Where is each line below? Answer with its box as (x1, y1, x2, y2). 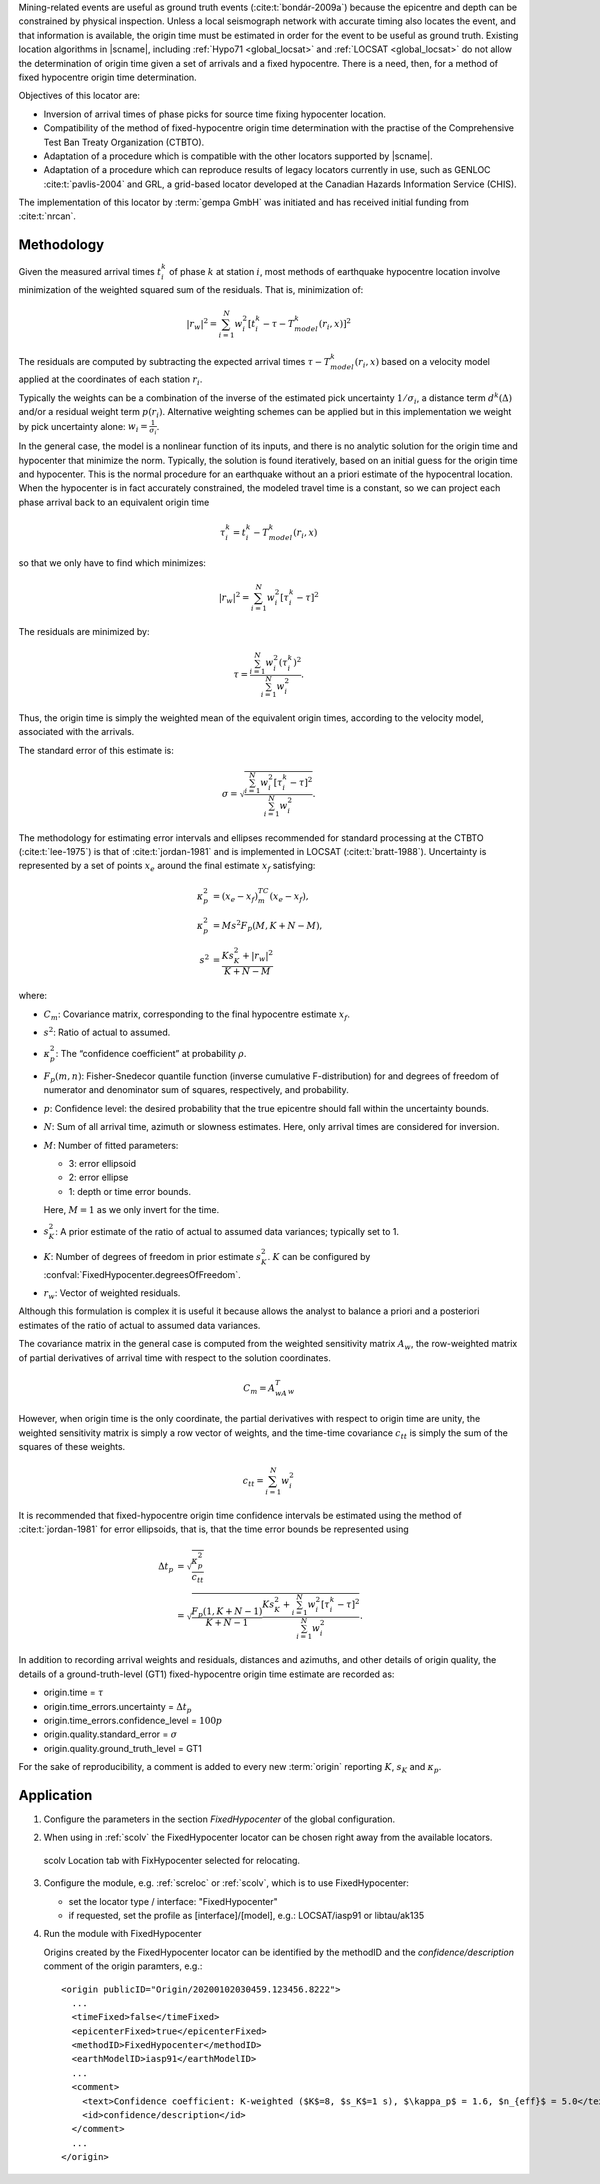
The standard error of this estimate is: (18, 744, 174, 756)
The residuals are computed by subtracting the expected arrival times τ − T (18, 355, 331, 367)
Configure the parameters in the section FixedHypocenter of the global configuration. (43, 1813, 396, 1825)
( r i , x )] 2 (318, 316, 352, 332)
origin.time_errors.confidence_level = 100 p (43, 1714, 223, 1726)
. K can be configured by (267, 1250, 371, 1262)
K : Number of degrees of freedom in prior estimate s (43, 1250, 262, 1262)
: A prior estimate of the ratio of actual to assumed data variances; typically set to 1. (55, 1225, 400, 1237)
